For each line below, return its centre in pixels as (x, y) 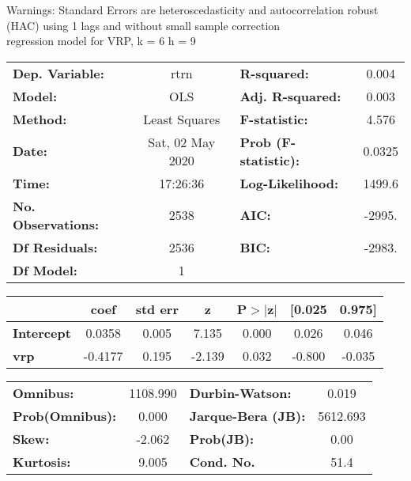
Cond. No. (222, 461)
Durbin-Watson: (240, 392)
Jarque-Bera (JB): (247, 415)
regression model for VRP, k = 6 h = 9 (101, 41)
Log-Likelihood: (289, 183)
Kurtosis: (42, 461)
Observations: (56, 224)
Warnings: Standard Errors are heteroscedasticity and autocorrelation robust (192, 9)
